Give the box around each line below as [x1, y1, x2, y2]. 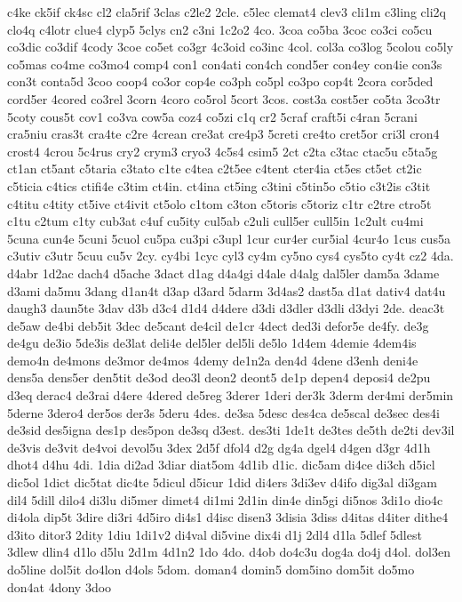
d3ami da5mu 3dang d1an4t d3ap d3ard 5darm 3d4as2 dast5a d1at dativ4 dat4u [7, 281, 446, 300]
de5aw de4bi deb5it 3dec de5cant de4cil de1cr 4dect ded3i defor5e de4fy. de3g [7, 316, 429, 334]
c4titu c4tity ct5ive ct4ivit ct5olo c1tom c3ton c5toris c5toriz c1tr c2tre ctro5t [7, 194, 432, 213]
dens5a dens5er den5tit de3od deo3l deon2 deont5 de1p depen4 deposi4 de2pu [7, 368, 431, 387]
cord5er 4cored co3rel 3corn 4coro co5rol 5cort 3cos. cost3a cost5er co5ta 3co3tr [7, 89, 441, 108]
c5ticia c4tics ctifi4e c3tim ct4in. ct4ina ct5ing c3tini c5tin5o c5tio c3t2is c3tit [7, 176, 431, 195]
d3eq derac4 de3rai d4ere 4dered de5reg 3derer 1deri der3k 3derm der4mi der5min [7, 386, 454, 405]
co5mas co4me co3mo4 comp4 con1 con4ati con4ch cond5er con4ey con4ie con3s [7, 54, 442, 73]
